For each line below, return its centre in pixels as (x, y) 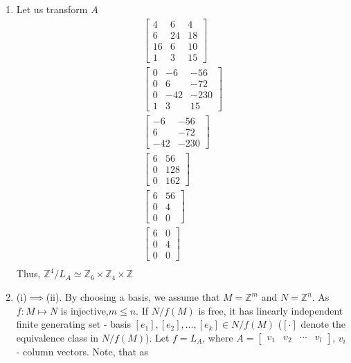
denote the (323, 324)
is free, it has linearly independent (271, 310)
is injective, (84, 310)
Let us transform (52, 9)
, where (218, 337)
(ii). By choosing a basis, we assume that (133, 297)
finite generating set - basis (73, 324)
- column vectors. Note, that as (82, 351)
